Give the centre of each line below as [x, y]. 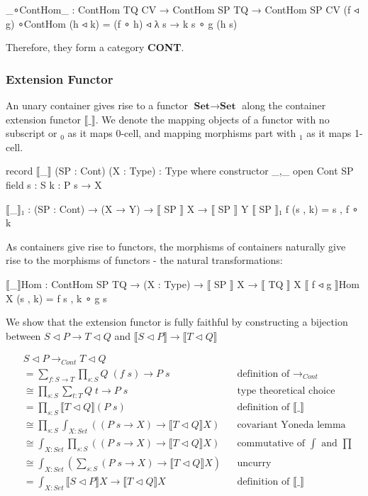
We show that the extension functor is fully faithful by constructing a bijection [177, 322]
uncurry [254, 463]
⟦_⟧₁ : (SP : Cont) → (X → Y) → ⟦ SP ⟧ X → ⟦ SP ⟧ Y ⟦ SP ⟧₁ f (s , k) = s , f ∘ [182, 208]
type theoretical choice [286, 391]
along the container [284, 105]
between [23, 335]
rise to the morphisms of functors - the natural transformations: [144, 260]
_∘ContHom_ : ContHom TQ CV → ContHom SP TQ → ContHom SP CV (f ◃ [182, 9]
